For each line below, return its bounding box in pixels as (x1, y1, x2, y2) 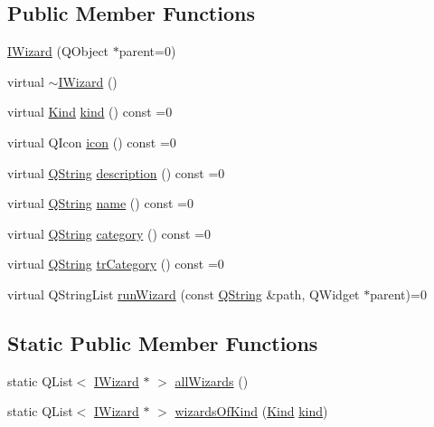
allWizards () (175, 371, 249, 390)
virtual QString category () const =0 (7, 223, 212, 242)
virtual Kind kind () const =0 (7, 102, 173, 121)
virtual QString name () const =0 (7, 194, 193, 213)
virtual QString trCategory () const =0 (7, 254, 224, 273)
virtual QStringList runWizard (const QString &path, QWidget (7, 284, 360, 303)
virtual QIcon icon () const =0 (7, 132, 176, 151)
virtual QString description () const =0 (7, 163, 225, 182)
